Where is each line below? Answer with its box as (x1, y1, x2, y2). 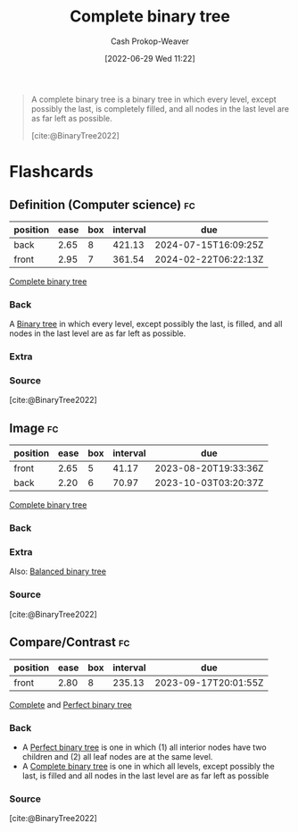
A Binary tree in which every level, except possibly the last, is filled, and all (9, 319, 283, 330)
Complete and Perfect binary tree (9, 699, 132, 710)
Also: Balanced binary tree (9, 566, 107, 577)
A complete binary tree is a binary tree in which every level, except (30, 94, 277, 105)
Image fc (9, 420, 59, 435)
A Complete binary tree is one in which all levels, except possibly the (21, 761, 275, 771)
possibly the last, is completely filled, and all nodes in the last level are (30, 103, 290, 113)
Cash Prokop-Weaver (110, 36, 190, 46)
